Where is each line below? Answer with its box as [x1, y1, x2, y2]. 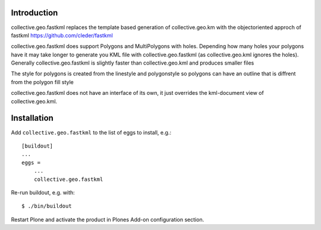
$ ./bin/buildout [21, 203, 72, 210]
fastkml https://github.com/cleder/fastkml [11, 31, 113, 39]
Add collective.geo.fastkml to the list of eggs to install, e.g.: [11, 129, 172, 136]
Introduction [11, 8, 58, 18]
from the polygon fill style [11, 78, 74, 85]
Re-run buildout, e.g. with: [11, 189, 75, 196]
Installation [11, 113, 53, 123]
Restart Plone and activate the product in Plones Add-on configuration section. [11, 216, 204, 223]
